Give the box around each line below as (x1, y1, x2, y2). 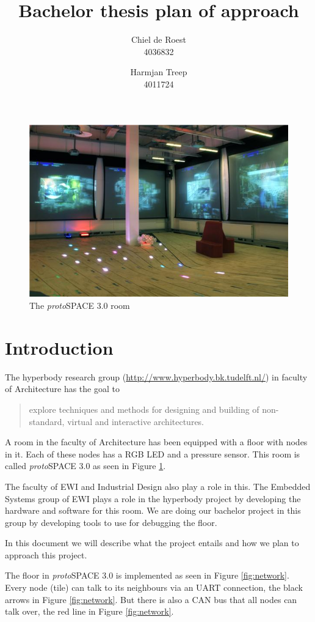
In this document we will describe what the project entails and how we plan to (5, 536, 299, 549)
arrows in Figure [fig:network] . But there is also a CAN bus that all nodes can (5, 593, 297, 605)
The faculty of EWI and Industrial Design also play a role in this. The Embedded (5, 479, 311, 492)
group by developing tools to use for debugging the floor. (5, 516, 217, 528)
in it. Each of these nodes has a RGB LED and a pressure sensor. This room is (5, 447, 300, 460)
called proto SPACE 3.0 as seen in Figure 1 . (5, 459, 166, 472)
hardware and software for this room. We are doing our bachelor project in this (5, 504, 301, 517)
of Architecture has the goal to (5, 382, 120, 395)
